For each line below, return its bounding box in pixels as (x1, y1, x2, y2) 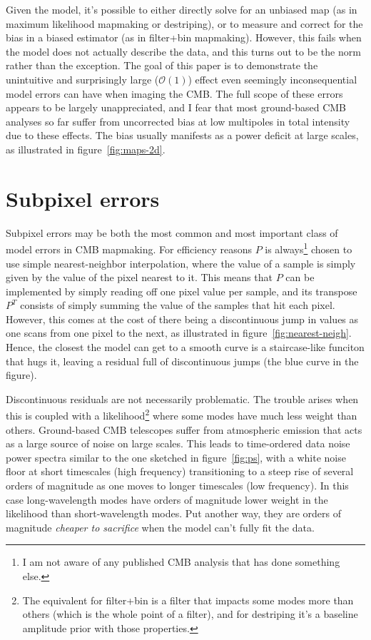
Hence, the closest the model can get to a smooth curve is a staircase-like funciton (6, 340, 365, 355)
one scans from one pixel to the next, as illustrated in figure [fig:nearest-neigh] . (6, 325, 352, 340)
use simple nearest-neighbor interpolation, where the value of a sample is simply (6, 255, 356, 270)
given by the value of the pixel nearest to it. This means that (6, 270, 273, 285)
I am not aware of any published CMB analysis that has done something (22, 554, 340, 569)
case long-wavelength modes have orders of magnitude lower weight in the (6, 492, 328, 507)
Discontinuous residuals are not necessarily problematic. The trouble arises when (6, 391, 359, 406)
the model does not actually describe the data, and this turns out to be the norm (6, 44, 361, 59)
